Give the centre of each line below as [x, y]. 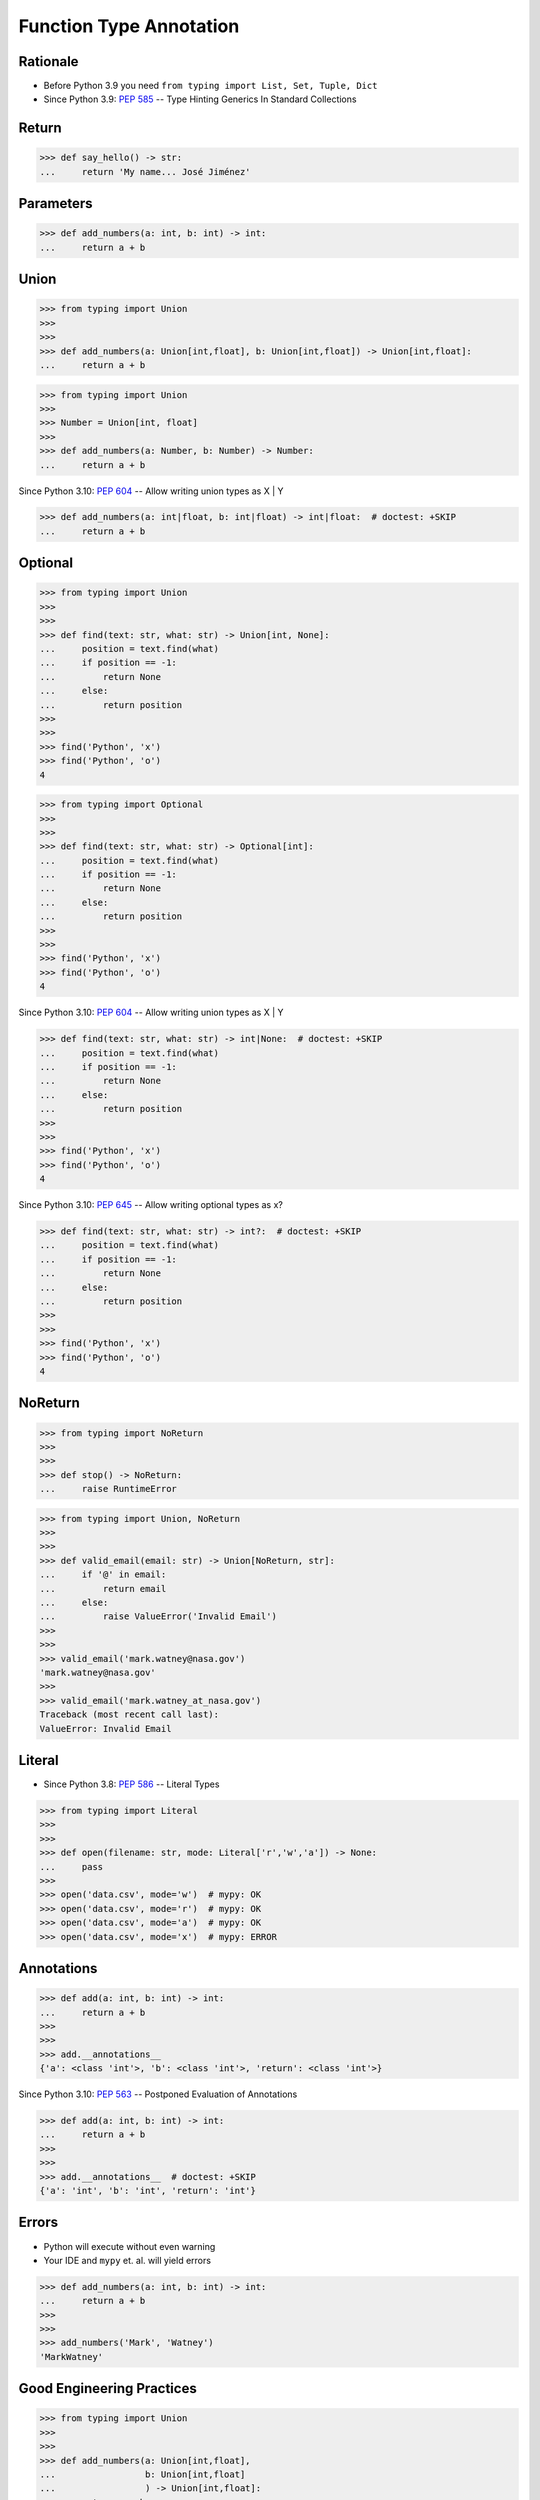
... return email [103, 1588]
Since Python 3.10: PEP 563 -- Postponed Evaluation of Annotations [158, 2094]
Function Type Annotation [129, 26]
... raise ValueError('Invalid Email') [158, 1616]
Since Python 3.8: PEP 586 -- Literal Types [131, 1784]
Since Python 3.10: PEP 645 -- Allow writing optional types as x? [151, 1205]
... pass [71, 1866]
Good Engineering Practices [107, 2388]
